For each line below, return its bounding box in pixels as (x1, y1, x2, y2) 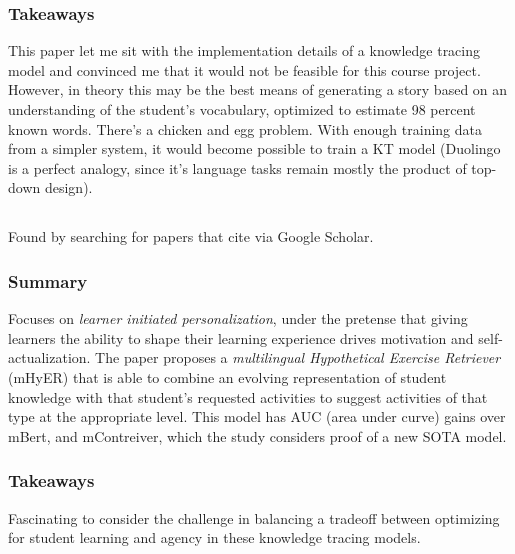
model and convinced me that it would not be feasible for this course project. (8, 59, 481, 80)
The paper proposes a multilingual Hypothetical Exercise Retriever (95, 347, 501, 368)
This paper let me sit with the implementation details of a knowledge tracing (8, 40, 481, 61)
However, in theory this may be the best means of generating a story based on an (8, 79, 508, 100)
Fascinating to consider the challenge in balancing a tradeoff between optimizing (8, 507, 500, 528)
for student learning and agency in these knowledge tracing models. (8, 527, 421, 548)
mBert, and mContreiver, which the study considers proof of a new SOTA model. (8, 425, 507, 446)
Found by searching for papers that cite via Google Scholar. (8, 226, 374, 247)
